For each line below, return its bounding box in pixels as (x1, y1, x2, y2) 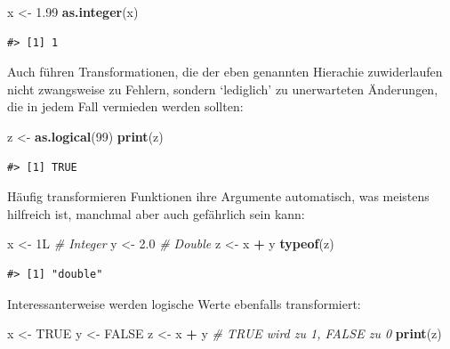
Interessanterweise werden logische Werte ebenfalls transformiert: (7, 294, 361, 312)
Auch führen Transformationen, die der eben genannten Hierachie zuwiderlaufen (7, 62, 443, 81)
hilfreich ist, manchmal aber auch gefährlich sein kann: (7, 204, 305, 223)
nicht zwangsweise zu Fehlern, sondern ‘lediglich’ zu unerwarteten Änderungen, (7, 79, 438, 98)
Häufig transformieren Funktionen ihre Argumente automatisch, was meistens (7, 187, 430, 206)
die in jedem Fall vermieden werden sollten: (7, 97, 244, 116)
